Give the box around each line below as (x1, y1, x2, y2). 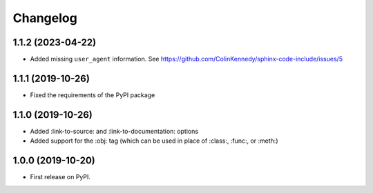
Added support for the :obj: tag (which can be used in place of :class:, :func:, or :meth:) (30, 136, 279, 145)
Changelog (12, 10, 77, 26)
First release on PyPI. (30, 173, 91, 181)
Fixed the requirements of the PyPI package (30, 90, 155, 99)
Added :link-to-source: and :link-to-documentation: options (30, 127, 199, 135)
